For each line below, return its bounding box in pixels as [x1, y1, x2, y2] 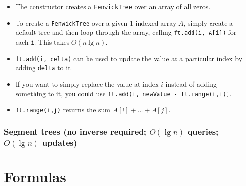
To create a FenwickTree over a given [15, 17, 128, 28]
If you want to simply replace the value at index [15, 78, 159, 89]
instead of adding [165, 78, 217, 89]
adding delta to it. [15, 62, 72, 73]
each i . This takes [15, 36, 70, 46]
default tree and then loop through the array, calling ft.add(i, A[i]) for [15, 27, 237, 37]
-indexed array [133, 17, 176, 28]
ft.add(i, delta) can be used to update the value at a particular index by [15, 53, 243, 63]
